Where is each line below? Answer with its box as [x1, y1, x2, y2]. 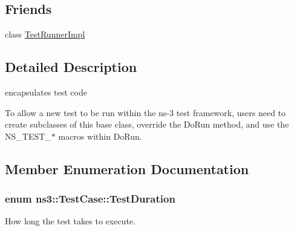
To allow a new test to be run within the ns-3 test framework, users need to [5, 106, 286, 119]
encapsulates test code [5, 86, 87, 98]
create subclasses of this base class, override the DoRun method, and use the [5, 118, 289, 131]
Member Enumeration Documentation [5, 159, 249, 178]
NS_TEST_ [5, 129, 51, 142]
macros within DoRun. [58, 129, 142, 142]
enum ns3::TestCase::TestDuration [5, 191, 175, 206]
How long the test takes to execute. [5, 215, 136, 227]
